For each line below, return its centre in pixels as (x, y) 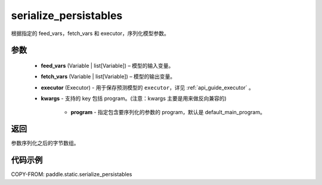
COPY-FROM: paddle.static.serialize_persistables (72, 174)
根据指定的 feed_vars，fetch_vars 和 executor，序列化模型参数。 (90, 33)
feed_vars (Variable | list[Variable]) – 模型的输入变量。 (107, 65)
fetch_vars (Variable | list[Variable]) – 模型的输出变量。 (108, 77)
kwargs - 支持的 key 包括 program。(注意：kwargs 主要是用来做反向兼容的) (134, 99)
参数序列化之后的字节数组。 (45, 143)
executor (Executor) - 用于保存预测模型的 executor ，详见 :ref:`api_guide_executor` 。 (148, 87)
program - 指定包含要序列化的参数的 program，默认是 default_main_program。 (168, 112)
